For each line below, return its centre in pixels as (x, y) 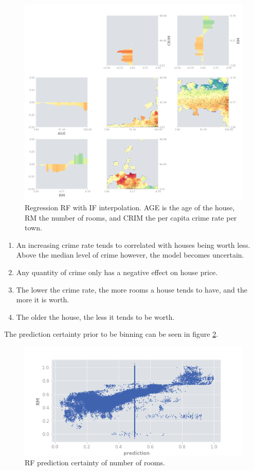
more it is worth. (43, 300)
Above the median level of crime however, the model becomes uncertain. (130, 255)
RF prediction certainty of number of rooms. (95, 463)
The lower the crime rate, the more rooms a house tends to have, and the (132, 289)
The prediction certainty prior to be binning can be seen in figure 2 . (111, 334)
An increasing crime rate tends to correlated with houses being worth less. (133, 244)
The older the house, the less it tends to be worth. (95, 316)
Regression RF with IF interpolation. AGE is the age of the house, (130, 207)
